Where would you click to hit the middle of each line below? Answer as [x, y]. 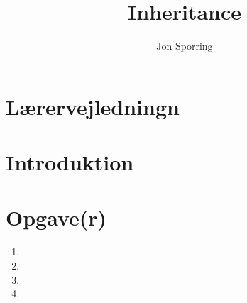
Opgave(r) [56, 217]
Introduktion [70, 162]
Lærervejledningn [93, 106]
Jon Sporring [185, 46]
